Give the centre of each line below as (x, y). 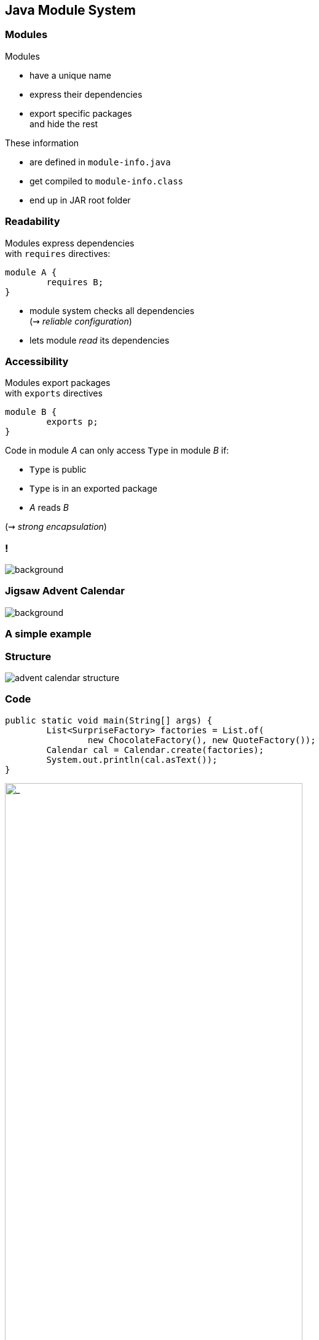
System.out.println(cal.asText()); (132, 759)
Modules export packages (58, 383)
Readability (33, 222)
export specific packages (81, 113)
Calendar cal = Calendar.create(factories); (155, 750)
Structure (28, 656)
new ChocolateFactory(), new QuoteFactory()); (202, 740)
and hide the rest (64, 124)
